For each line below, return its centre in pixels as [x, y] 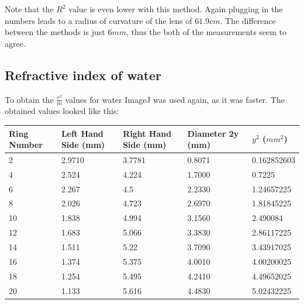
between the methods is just [55, 32]
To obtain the [29, 99]
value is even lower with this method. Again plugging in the [176, 9]
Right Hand [147, 133]
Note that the [29, 9]
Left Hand [82, 133]
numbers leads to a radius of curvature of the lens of [99, 20]
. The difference [248, 20]
